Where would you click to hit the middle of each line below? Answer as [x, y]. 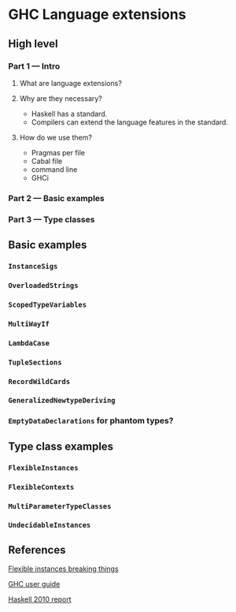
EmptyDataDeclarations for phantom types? [91, 421]
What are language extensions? [70, 83]
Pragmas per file [58, 152]
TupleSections [35, 362]
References [37, 550]
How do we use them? [56, 137]
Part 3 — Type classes [52, 219]
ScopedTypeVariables [48, 304]
